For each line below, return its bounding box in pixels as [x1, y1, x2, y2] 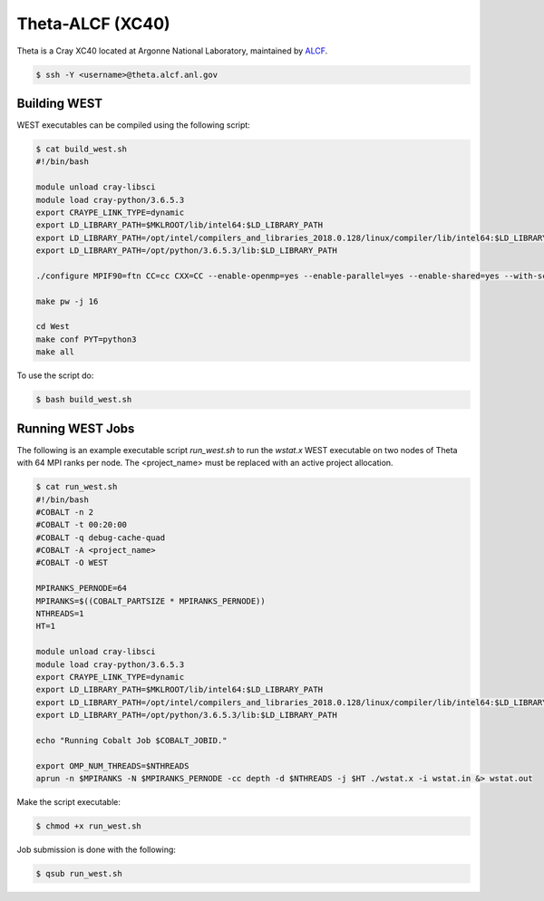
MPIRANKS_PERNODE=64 [35, 583, 127, 594]
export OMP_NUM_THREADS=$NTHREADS [35, 761, 189, 770]
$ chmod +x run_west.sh [35, 821, 142, 831]
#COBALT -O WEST [35, 557, 109, 568]
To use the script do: [16, 370, 94, 381]
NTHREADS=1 [35, 608, 84, 619]
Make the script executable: [16, 797, 121, 808]
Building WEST [16, 95, 103, 111]
